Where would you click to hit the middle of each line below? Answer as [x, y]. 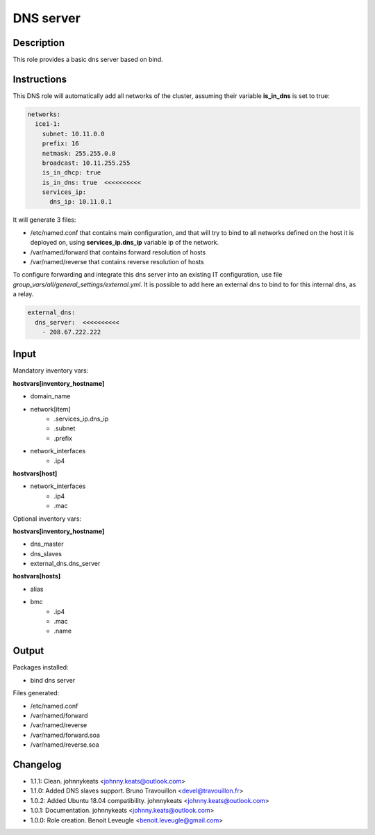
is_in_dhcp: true [72, 173]
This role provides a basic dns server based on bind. [88, 60]
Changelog [37, 764]
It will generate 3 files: [44, 220]
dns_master [47, 544]
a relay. [23, 294]
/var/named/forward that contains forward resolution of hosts [118, 252]
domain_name [50, 396]
